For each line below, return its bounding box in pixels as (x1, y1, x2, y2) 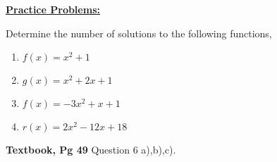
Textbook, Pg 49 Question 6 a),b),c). (6, 142, 176, 157)
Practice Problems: (6, 2, 100, 16)
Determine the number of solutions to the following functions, (6, 25, 272, 40)
